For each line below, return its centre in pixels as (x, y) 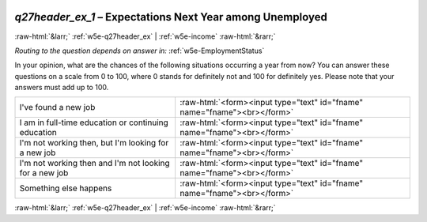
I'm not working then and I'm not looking (94, 164)
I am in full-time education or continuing (94, 122)
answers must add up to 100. (62, 88)
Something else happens (66, 188)
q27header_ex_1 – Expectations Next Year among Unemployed (171, 17)
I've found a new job (57, 107)
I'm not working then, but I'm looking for (94, 143)
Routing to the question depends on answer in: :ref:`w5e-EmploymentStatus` (140, 51)
